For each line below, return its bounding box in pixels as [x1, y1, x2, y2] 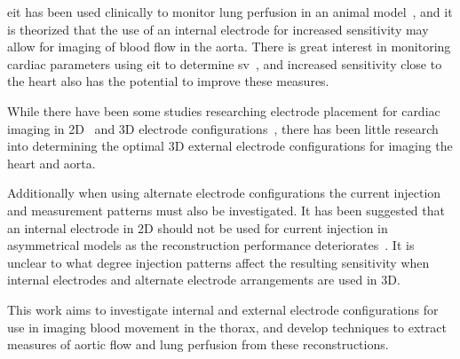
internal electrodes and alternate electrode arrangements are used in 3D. [7, 270, 401, 289]
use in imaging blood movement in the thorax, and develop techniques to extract [7, 317, 447, 336]
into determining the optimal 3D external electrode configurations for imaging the [7, 137, 453, 155]
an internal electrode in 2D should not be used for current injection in [7, 218, 388, 237]
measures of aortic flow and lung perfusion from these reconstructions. [7, 335, 389, 354]
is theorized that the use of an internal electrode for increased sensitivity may [7, 20, 429, 38]
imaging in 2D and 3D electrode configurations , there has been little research [7, 119, 439, 137]
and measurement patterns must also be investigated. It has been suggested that [7, 200, 445, 219]
